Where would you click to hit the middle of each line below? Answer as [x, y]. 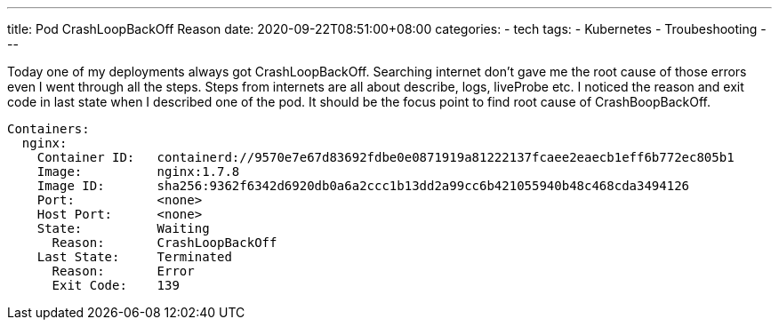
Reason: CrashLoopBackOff [165, 243]
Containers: [48, 129]
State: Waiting [123, 228]
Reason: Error [123, 271]
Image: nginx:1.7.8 [138, 171]
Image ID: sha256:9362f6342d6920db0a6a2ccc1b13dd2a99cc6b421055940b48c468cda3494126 [363, 186]
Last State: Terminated [134, 257]
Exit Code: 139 [116, 285]
